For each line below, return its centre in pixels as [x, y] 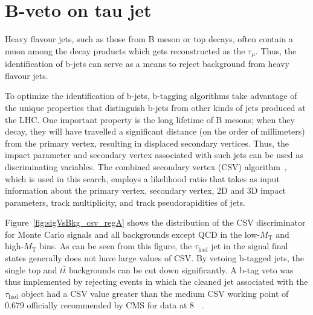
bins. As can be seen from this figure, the [116, 246]
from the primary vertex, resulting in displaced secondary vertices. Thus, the [147, 143]
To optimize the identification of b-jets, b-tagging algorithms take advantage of [151, 96]
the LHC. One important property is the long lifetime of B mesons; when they [150, 119]
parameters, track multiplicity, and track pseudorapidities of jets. [125, 202]
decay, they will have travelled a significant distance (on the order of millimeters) [155, 131]
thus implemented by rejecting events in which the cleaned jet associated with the [156, 282]
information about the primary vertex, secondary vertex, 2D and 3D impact [146, 190]
